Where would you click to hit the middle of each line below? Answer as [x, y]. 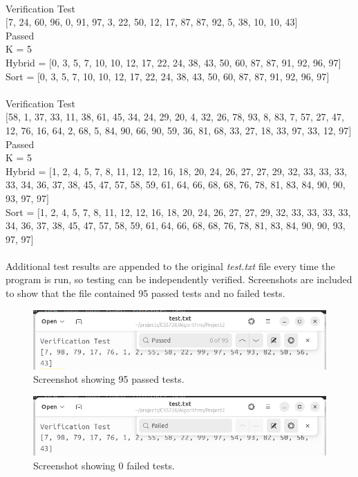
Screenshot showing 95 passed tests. [109, 379]
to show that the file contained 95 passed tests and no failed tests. [145, 293]
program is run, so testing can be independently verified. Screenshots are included [179, 279]
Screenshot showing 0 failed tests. [104, 465]
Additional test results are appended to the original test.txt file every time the [170, 265]
